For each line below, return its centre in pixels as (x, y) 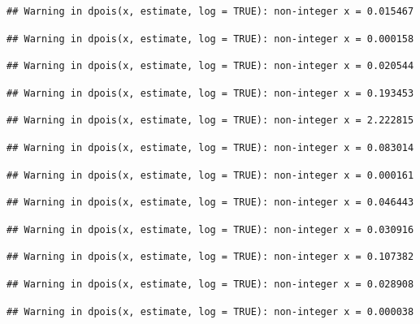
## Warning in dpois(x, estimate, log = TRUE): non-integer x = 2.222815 (210, 121)
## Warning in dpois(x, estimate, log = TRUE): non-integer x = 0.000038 (210, 311)
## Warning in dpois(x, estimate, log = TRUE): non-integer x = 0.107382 (210, 257)
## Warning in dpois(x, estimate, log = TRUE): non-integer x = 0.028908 (210, 284)
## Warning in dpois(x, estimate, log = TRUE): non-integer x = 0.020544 (210, 66)
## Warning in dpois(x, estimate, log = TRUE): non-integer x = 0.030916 (210, 229)
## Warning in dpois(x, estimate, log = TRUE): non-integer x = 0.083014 (210, 147)
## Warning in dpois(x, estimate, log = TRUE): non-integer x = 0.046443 (210, 203)
